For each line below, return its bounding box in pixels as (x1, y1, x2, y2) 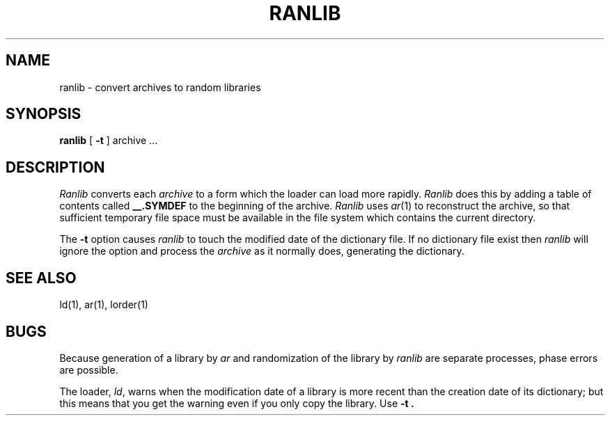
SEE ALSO (6, 269, 77, 287)
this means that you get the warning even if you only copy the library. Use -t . (59, 397, 414, 409)
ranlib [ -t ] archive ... (59, 134, 158, 147)
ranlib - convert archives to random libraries (59, 81, 261, 93)
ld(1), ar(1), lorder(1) (59, 299, 148, 311)
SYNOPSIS (6, 105, 81, 123)
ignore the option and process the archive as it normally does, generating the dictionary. (59, 245, 464, 257)
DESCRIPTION (6, 158, 105, 176)
